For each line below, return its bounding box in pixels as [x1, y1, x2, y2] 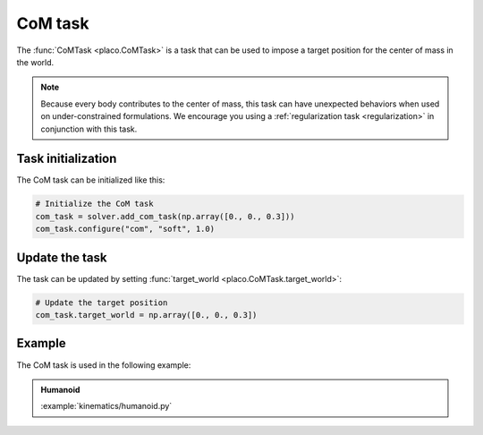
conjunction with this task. [40, 124, 138, 134]
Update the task [16, 250, 107, 265]
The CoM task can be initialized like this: [16, 175, 165, 185]
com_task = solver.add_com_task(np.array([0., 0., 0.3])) [35, 211, 295, 221]
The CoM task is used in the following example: [16, 359, 191, 371]
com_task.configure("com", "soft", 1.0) [35, 224, 215, 235]
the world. [16, 56, 55, 67]
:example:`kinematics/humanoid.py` [40, 401, 173, 412]
